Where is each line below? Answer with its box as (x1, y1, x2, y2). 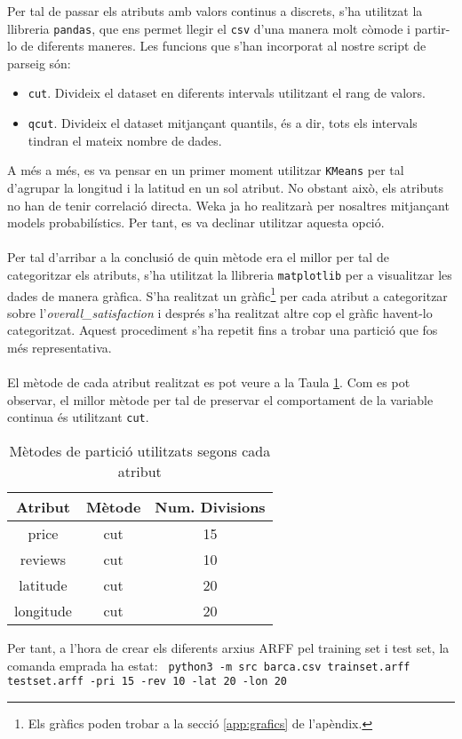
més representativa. (7, 338, 112, 357)
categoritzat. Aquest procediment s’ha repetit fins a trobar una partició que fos (7, 321, 438, 339)
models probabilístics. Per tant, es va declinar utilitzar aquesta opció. (7, 213, 385, 232)
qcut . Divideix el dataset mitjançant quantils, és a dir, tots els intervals (28, 114, 418, 132)
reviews (20, 549, 67, 570)
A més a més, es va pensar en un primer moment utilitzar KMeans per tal (7, 161, 404, 179)
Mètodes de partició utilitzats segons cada (9, 441, 271, 462)
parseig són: (7, 53, 71, 72)
